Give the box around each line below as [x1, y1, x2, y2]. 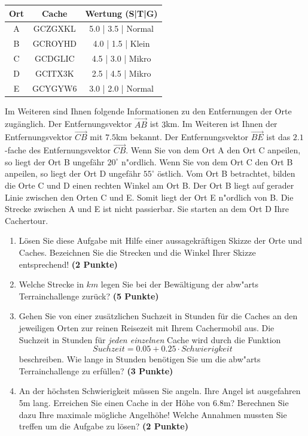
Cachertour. [5, 214, 48, 226]
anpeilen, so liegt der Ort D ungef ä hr [5, 167, 141, 180]
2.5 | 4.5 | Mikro [92, 66, 151, 79]
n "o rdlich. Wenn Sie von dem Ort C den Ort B [121, 155, 293, 168]
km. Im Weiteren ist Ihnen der [166, 117, 277, 130]
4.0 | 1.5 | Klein [93, 37, 150, 50]
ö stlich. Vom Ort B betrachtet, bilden [157, 167, 295, 180]
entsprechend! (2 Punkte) [19, 258, 118, 270]
